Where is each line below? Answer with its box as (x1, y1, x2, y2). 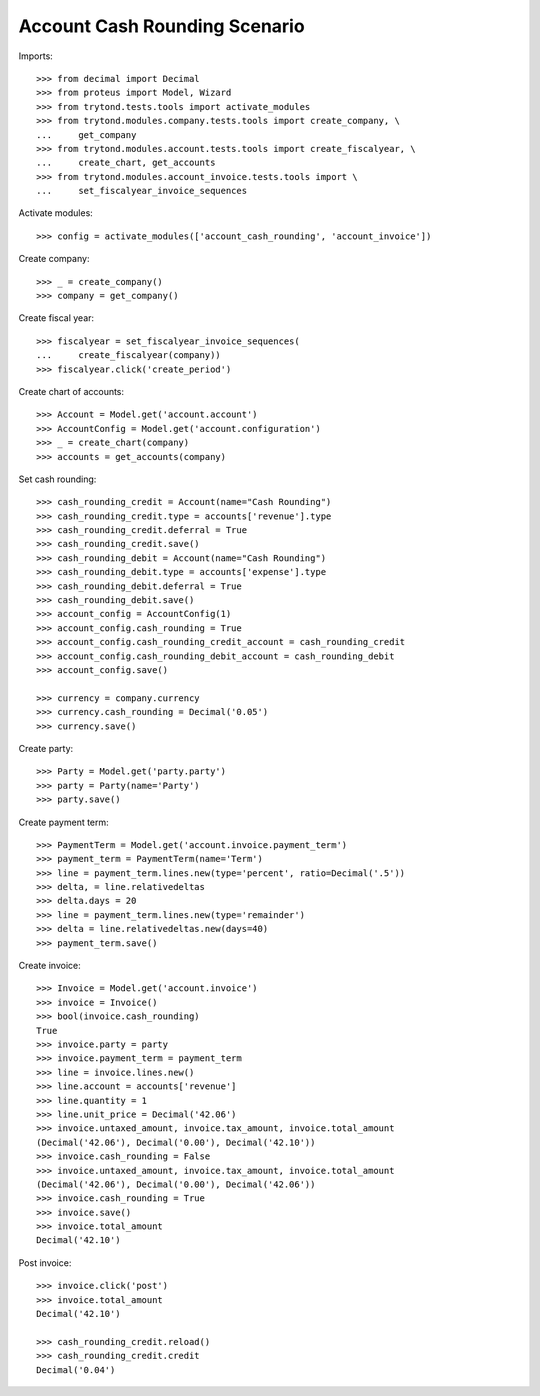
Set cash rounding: (18, 473, 97, 485)
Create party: (18, 742, 74, 754)
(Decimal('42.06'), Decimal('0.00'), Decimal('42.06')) (36, 1178, 316, 1190)
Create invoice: (18, 960, 81, 972)
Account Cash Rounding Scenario (18, 15, 305, 37)
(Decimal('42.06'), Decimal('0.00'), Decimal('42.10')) (36, 1136, 316, 1148)
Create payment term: (18, 816, 109, 828)
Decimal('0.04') (36, 1364, 116, 1375)
